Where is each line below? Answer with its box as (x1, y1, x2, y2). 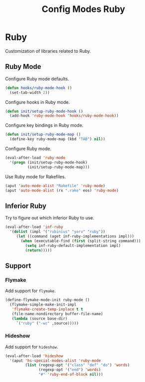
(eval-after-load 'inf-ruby (5, 224, 64, 230)
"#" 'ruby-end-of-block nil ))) (38, 372, 103, 377)
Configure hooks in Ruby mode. (5, 99, 70, 105)
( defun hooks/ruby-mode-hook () (5, 85, 72, 90)
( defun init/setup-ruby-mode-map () (5, 132, 81, 137)
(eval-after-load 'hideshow (5, 353, 64, 359)
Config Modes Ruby (41, 3, 126, 15)
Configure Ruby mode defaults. (5, 76, 70, 82)
